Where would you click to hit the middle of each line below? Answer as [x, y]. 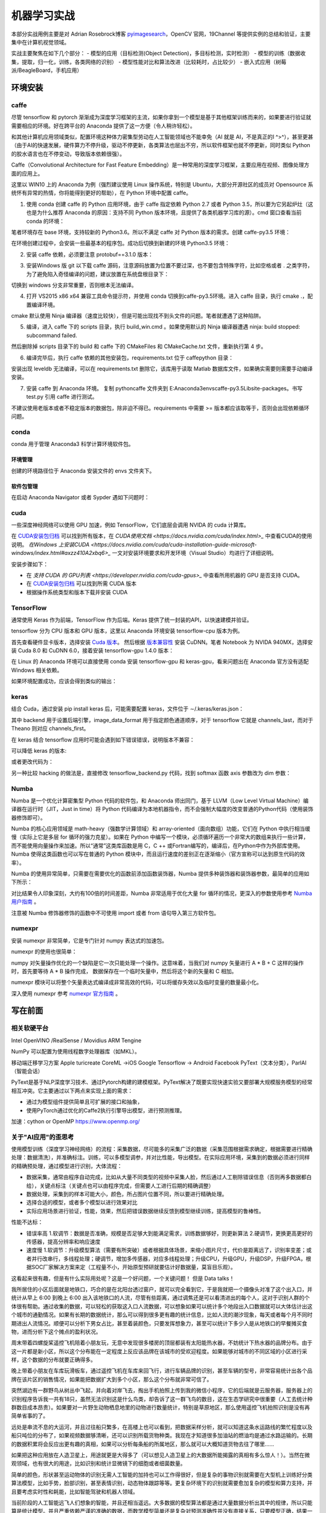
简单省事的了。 [30, 1416]
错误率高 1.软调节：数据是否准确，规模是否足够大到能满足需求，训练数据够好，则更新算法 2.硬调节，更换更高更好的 [170, 1233]
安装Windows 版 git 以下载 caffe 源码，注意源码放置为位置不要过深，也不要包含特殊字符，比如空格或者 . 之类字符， [170, 266]
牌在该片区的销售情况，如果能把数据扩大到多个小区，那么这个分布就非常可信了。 [112, 1379]
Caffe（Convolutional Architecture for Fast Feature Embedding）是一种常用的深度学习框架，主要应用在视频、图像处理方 [160, 165]
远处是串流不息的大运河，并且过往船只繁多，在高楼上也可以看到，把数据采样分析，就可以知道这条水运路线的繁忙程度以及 [162, 1427]
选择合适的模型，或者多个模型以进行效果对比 [82, 1203]
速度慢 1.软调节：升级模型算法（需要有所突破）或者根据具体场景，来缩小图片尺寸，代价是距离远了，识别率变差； [166, 1250]
